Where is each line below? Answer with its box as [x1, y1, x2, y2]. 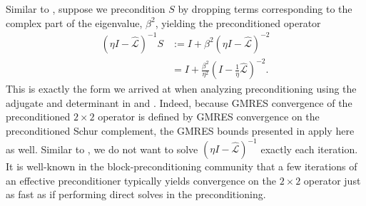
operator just [303, 172, 361, 187]
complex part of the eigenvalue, [6, 15, 143, 30]
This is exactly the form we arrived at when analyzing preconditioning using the [6, 81, 357, 96]
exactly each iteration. [260, 141, 358, 156]
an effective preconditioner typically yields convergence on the [6, 172, 276, 187]
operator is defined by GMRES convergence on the [98, 109, 320, 124]
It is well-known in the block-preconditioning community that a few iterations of [6, 159, 357, 174]
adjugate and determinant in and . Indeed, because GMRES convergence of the [6, 95, 352, 110]
